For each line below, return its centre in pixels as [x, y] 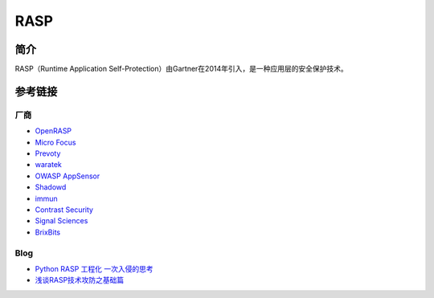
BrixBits [47, 232]
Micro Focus [55, 142]
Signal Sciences [61, 221]
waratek [48, 165]
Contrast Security [64, 210]
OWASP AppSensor [68, 176]
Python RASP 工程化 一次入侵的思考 [94, 268]
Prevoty [48, 153]
